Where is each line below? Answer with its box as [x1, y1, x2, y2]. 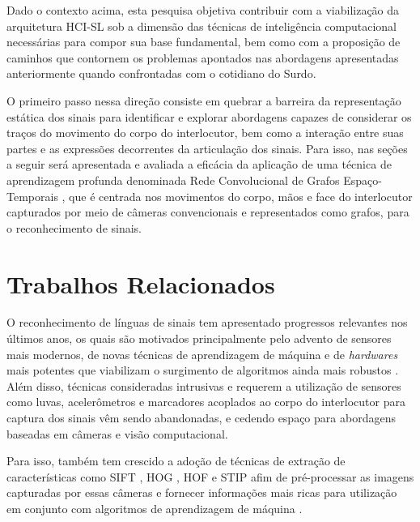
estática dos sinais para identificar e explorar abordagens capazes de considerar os [6, 108, 412, 125]
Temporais [6, 187, 58, 204]
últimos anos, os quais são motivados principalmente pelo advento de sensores [6, 330, 392, 347]
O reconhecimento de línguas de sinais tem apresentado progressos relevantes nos [6, 314, 408, 331]
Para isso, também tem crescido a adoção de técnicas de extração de [6, 452, 346, 469]
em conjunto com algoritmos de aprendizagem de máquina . [6, 499, 303, 516]
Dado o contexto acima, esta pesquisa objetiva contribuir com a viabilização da [6, 2, 400, 18]
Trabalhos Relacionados [6, 267, 275, 300]
